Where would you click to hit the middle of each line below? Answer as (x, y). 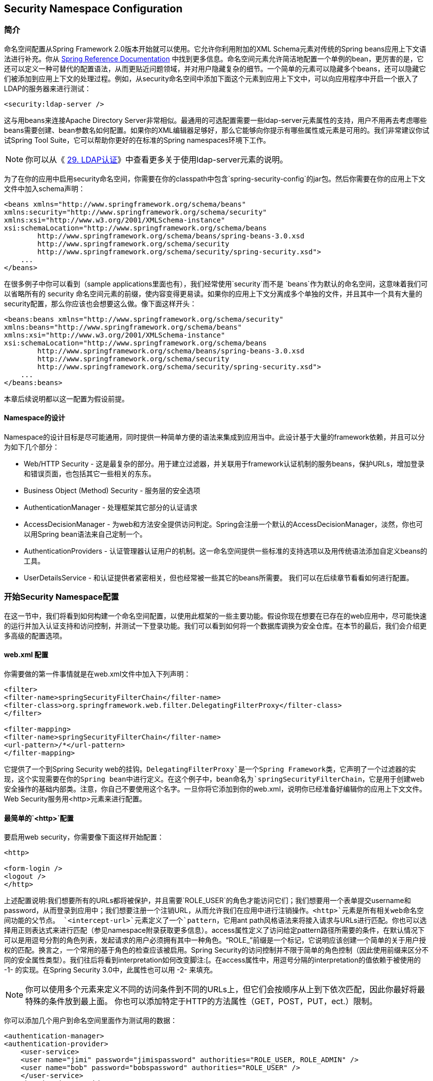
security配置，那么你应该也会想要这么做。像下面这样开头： (100, 303)
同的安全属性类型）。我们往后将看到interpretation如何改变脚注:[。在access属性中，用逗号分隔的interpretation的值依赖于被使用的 (213, 960)
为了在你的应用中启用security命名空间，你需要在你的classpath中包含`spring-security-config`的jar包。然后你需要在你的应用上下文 (215, 178)
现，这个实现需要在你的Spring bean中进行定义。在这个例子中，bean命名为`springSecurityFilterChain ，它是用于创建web (214, 779)
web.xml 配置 (26, 655)
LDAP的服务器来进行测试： (48, 88)
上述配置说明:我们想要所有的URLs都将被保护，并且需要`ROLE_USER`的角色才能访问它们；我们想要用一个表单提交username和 (208, 901)
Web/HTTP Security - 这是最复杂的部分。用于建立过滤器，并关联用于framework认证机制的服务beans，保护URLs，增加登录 (224, 464)
